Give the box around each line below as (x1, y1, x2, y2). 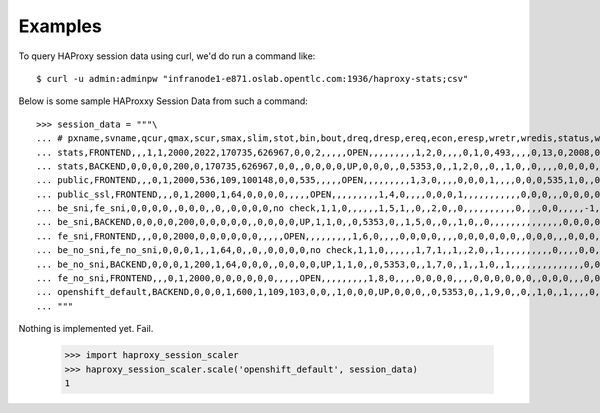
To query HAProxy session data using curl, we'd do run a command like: (18, 50, 316, 62)
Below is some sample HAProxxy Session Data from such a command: (18, 95, 309, 107)
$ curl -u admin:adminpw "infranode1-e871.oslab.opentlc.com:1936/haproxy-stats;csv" (36, 73, 469, 84)
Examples (18, 15, 102, 37)
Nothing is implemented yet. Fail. (18, 323, 154, 335)
